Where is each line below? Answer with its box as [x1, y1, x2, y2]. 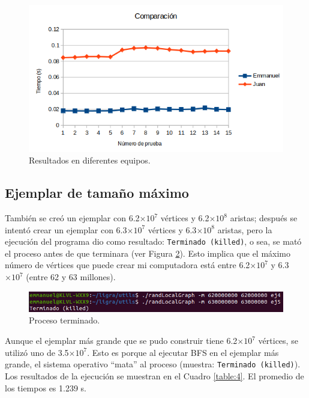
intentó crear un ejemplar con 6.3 [5, 223, 127, 236]
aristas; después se [230, 212, 298, 224]
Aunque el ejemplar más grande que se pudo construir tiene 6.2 [5, 334, 238, 347]
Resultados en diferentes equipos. [29, 154, 151, 167]
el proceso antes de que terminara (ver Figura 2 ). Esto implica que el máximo [5, 246, 291, 259]
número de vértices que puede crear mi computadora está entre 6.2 [5, 259, 250, 271]
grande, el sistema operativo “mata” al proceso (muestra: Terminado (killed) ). [5, 358, 301, 370]
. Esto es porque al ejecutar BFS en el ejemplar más [87, 346, 279, 358]
